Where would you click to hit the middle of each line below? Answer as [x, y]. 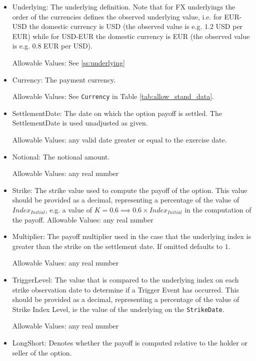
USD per [229, 26]
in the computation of [218, 209]
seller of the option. [42, 352]
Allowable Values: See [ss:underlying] [68, 62]
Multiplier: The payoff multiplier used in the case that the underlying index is [131, 236]
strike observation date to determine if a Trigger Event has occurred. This [125, 289]
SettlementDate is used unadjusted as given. [80, 123]
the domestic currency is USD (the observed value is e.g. [116, 26]
